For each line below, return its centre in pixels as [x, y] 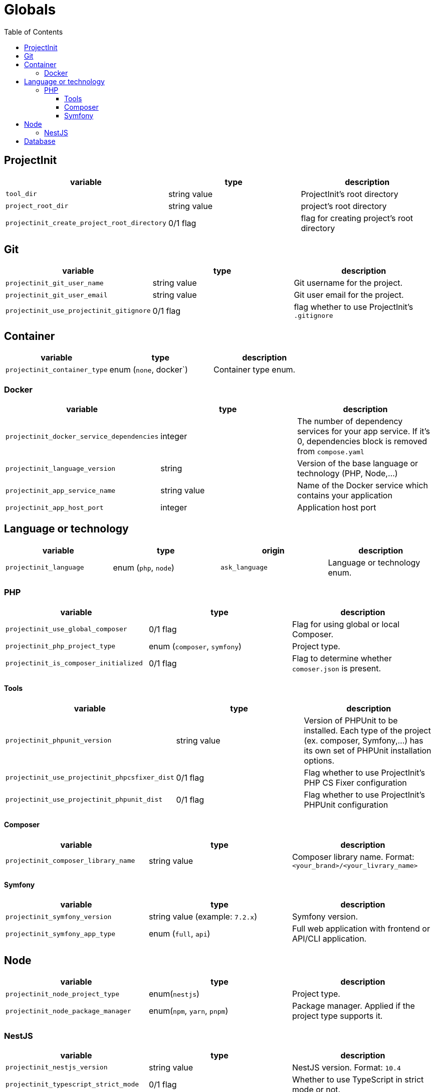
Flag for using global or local [346, 624]
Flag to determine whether [342, 658]
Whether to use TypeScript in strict [358, 1079]
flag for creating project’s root [357, 218]
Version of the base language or [358, 464]
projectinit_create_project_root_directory [86, 223]
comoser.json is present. [337, 668]
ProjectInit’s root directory [350, 194]
